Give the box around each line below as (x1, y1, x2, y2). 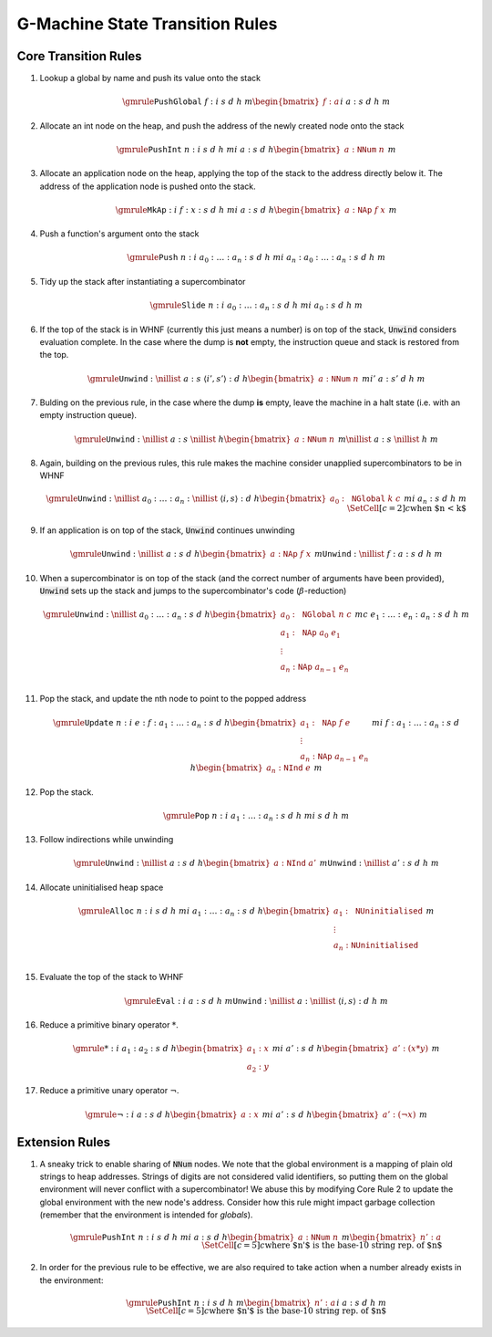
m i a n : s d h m (404, 493, 466, 506)
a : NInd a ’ (273, 858, 317, 869)
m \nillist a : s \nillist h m (337, 433, 439, 444)
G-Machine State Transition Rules (16, 14, 278, 34)
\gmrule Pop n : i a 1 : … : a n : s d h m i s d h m (162, 810, 350, 823)
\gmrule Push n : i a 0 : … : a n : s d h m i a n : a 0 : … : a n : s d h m (127, 252, 386, 265)
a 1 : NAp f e (300, 717, 351, 730)
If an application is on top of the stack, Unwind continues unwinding (39, 525, 295, 536)
